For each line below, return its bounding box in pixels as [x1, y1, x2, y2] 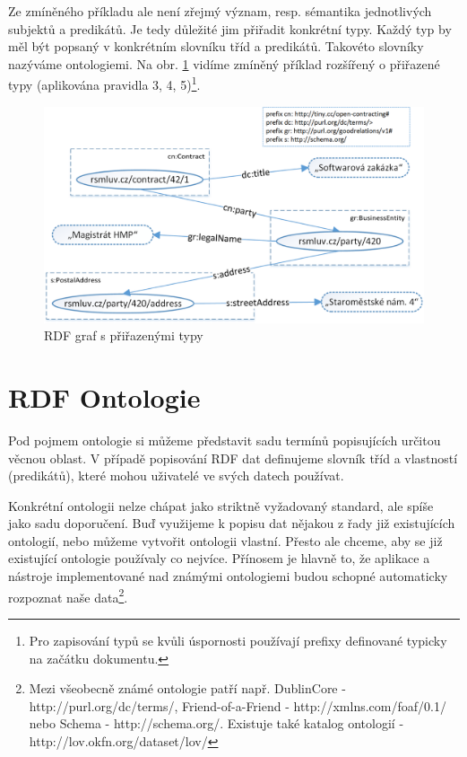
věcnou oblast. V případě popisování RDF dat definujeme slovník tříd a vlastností [8, 448, 458, 467]
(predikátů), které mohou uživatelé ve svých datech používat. [8, 466, 344, 485]
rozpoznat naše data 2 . [8, 585, 128, 606]
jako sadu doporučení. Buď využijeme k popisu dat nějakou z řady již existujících [8, 514, 455, 533]
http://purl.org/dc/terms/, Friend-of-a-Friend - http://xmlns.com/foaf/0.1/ [29, 696, 446, 715]
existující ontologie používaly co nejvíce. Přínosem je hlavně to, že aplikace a [8, 549, 430, 568]
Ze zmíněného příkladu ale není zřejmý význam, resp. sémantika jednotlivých [8, 2, 432, 20]
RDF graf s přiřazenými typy [44, 326, 203, 345]
